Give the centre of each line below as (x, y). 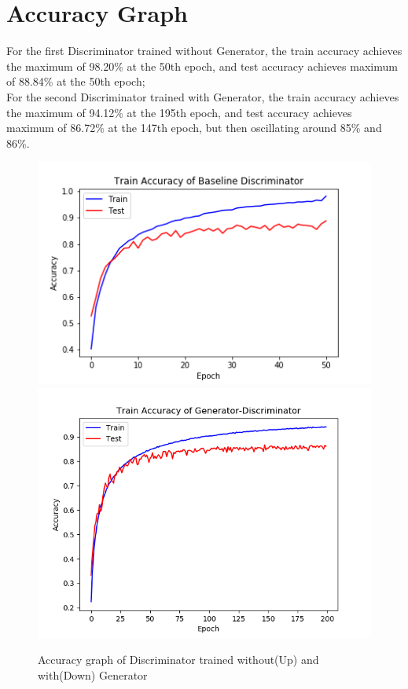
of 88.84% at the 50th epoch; (76, 81)
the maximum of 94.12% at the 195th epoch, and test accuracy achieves (179, 112)
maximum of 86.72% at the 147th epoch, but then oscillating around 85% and (194, 128)
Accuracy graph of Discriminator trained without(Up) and (178, 660)
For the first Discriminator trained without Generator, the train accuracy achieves (204, 51)
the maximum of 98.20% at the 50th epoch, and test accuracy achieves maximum (202, 66)
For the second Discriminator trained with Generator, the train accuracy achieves (203, 96)
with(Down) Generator (93, 674)
